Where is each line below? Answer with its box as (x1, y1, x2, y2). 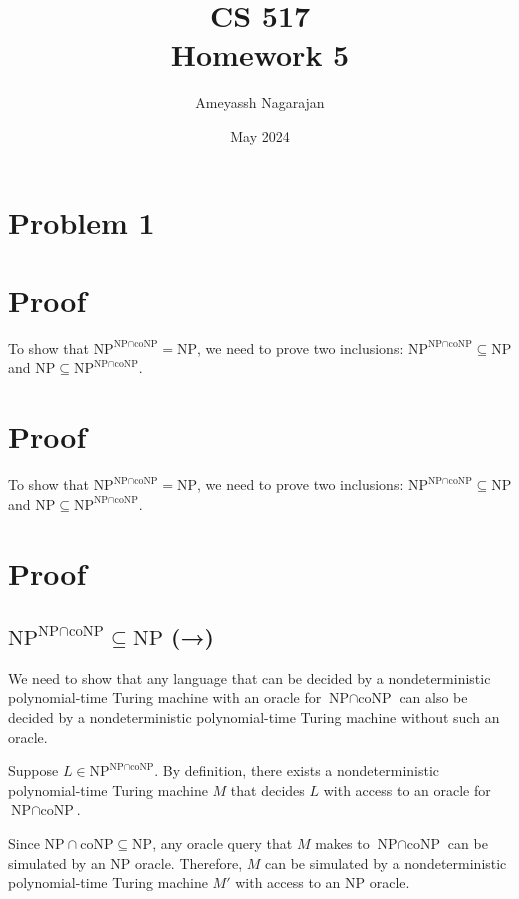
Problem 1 (8, 201, 155, 242)
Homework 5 (170, 34, 350, 75)
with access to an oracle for (323, 779, 491, 800)
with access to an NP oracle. (235, 872, 410, 893)
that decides (230, 779, 305, 800)
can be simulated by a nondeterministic (265, 852, 507, 873)
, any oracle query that (152, 833, 293, 854)
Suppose (8, 760, 59, 781)
